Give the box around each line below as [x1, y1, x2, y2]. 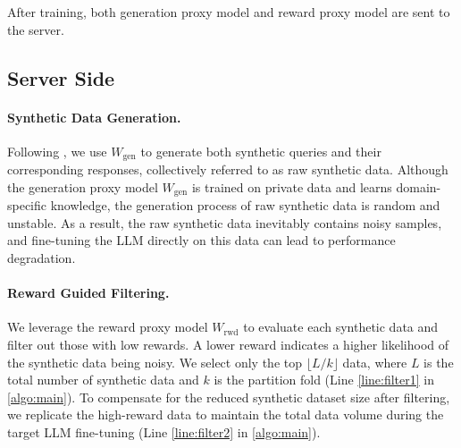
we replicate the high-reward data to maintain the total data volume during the [7, 405, 444, 424]
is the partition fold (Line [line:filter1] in [214, 370, 435, 389]
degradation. [7, 249, 76, 267]
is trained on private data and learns [191, 177, 392, 196]
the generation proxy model [7, 177, 158, 196]
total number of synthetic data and [7, 370, 199, 389]
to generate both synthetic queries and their [140, 141, 381, 160]
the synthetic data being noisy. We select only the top [7, 352, 303, 371]
